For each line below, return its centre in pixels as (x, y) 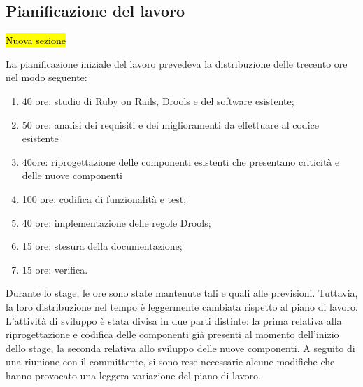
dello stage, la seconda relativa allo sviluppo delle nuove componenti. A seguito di (180, 347)
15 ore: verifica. (55, 269)
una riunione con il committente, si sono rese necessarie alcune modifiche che (170, 361)
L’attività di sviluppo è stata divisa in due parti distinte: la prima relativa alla (174, 320)
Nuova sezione (36, 40)
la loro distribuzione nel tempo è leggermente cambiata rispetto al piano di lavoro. (182, 306)
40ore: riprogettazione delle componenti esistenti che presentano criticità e (181, 161)
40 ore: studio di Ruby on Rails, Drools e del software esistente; (158, 100)
